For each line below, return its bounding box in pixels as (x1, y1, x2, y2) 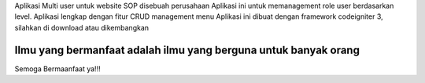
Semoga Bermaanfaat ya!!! (14, 63, 102, 74)
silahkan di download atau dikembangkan (14, 23, 150, 32)
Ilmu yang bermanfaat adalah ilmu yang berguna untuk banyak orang (14, 43, 360, 56)
